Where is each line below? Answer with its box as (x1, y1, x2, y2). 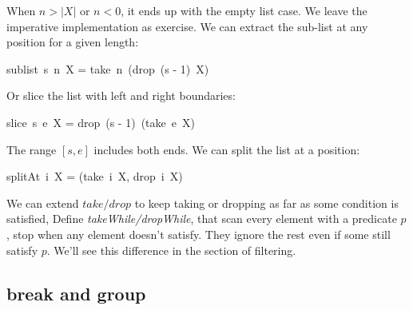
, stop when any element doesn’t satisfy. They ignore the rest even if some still (6, 225, 391, 242)
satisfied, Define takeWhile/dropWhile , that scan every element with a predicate (6, 210, 397, 227)
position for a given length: (6, 34, 139, 50)
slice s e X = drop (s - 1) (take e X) (6, 113, 195, 130)
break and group (6, 280, 146, 305)
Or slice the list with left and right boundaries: (6, 87, 236, 104)
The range (6, 141, 57, 157)
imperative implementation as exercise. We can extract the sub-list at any (6, 18, 368, 34)
